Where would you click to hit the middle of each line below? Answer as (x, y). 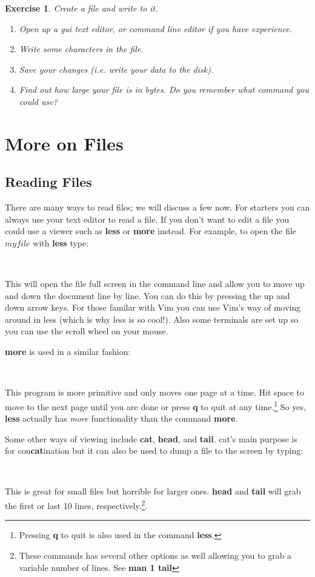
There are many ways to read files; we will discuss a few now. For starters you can (157, 207)
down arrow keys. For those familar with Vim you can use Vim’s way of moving (153, 307)
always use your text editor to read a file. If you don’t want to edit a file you (147, 219)
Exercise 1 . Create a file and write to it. (81, 8)
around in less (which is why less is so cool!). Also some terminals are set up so (152, 319)
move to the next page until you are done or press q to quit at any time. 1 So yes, (155, 405)
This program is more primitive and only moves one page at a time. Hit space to (154, 392)
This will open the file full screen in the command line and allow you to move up (155, 284)
